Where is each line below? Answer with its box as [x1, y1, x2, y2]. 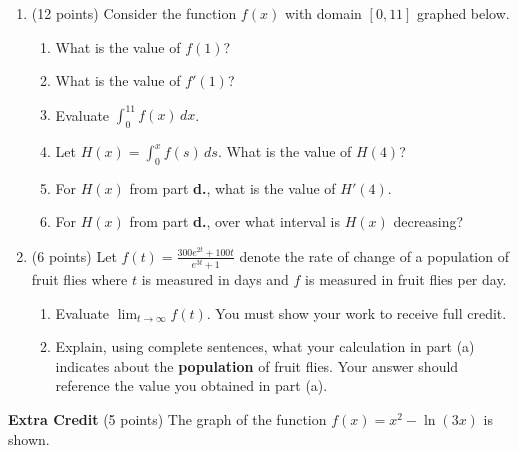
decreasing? [393, 211, 464, 232]
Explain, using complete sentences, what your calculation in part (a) [55, 336, 475, 357]
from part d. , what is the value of [129, 177, 336, 198]
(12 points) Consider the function [31, 3, 237, 23]
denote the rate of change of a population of [239, 245, 509, 266]
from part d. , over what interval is [129, 211, 340, 232]
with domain [284, 3, 362, 23]
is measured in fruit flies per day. [305, 269, 507, 290]
